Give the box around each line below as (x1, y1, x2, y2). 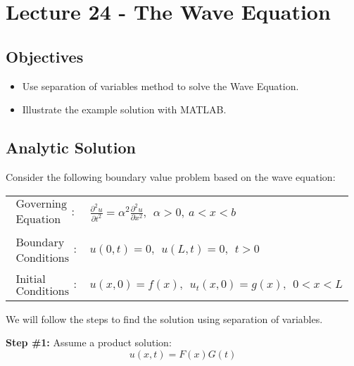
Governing (15, 198, 68, 210)
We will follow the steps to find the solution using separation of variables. (6, 311, 323, 326)
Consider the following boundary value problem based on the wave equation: (6, 169, 336, 184)
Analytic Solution (6, 137, 136, 158)
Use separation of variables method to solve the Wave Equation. (22, 78, 299, 93)
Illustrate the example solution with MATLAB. (22, 102, 227, 117)
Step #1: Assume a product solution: (6, 335, 172, 350)
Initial (15, 273, 46, 285)
